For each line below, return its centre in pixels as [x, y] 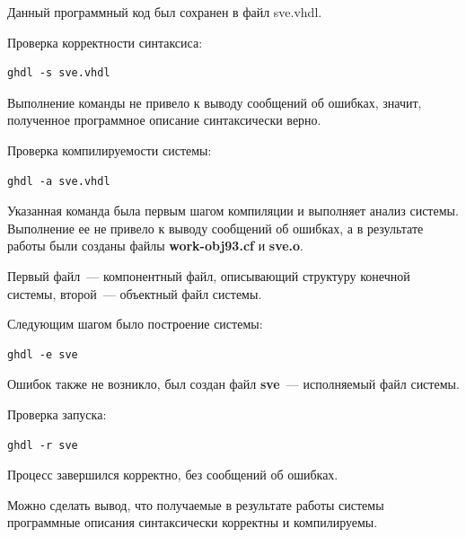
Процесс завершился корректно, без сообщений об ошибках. [173, 475]
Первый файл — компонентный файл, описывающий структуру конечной [209, 275]
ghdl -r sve [43, 445]
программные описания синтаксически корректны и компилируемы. [193, 522]
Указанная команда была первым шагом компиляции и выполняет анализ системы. [233, 211]
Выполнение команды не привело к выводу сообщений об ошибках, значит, [215, 102]
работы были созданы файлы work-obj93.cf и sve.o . [156, 246]
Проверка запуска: [57, 414]
